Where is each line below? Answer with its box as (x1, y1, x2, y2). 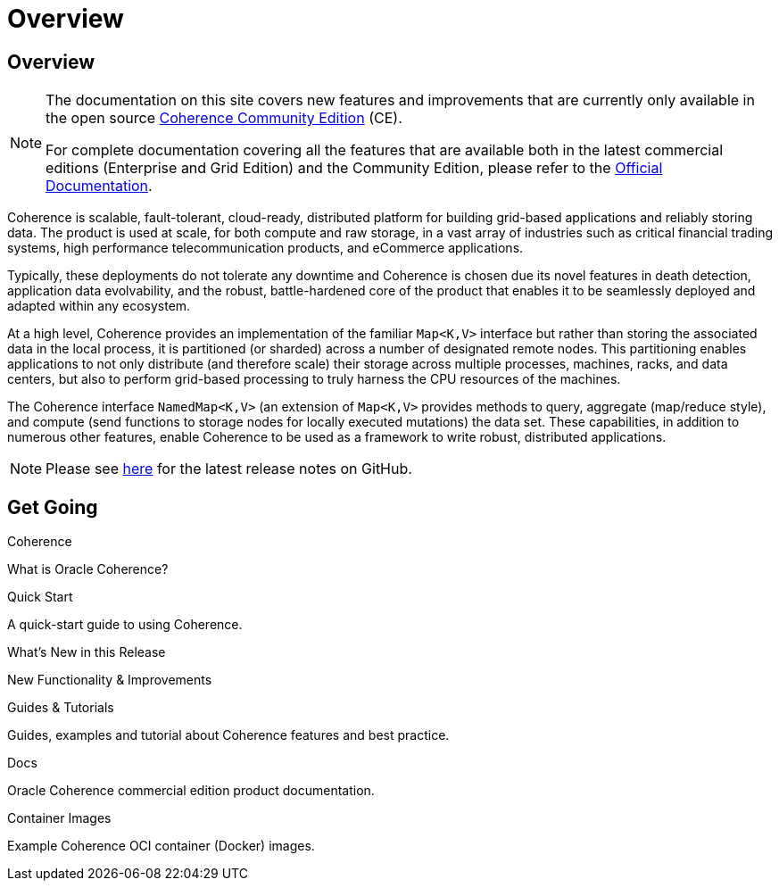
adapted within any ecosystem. (7, 298, 191, 314)
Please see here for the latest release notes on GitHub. (46, 460, 412, 478)
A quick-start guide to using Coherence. (7, 617, 243, 633)
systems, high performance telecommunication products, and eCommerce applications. (7, 240, 524, 256)
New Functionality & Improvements (7, 672, 212, 688)
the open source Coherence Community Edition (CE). (46, 109, 402, 128)
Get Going (7, 495, 98, 519)
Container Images (7, 810, 112, 826)
